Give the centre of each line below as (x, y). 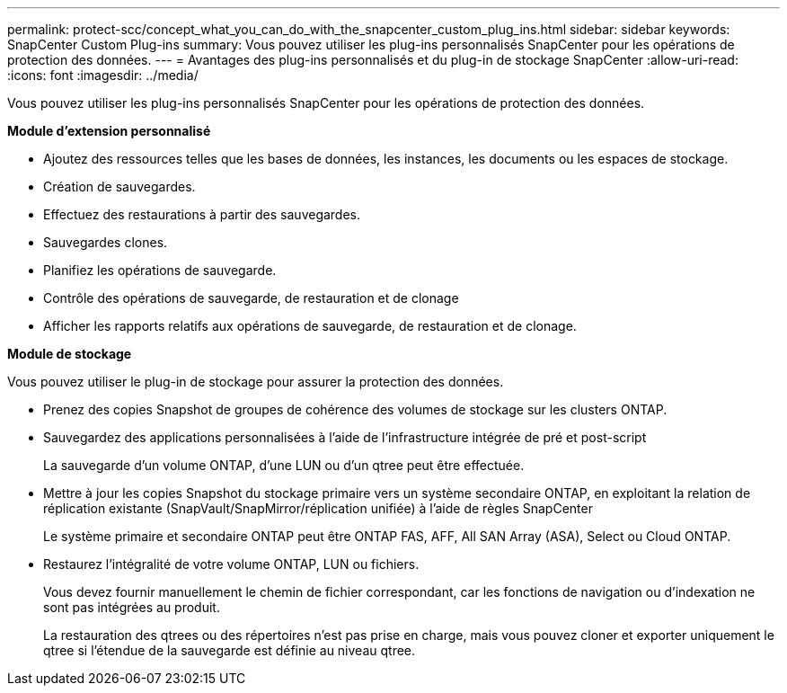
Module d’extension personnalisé (109, 131)
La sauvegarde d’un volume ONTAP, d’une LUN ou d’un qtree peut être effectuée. (284, 465)
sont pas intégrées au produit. (132, 607)
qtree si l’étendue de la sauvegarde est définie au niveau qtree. (230, 650)
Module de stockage (70, 354)
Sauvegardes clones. (106, 242)
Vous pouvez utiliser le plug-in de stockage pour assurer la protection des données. (256, 382)
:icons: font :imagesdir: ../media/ (103, 75)
